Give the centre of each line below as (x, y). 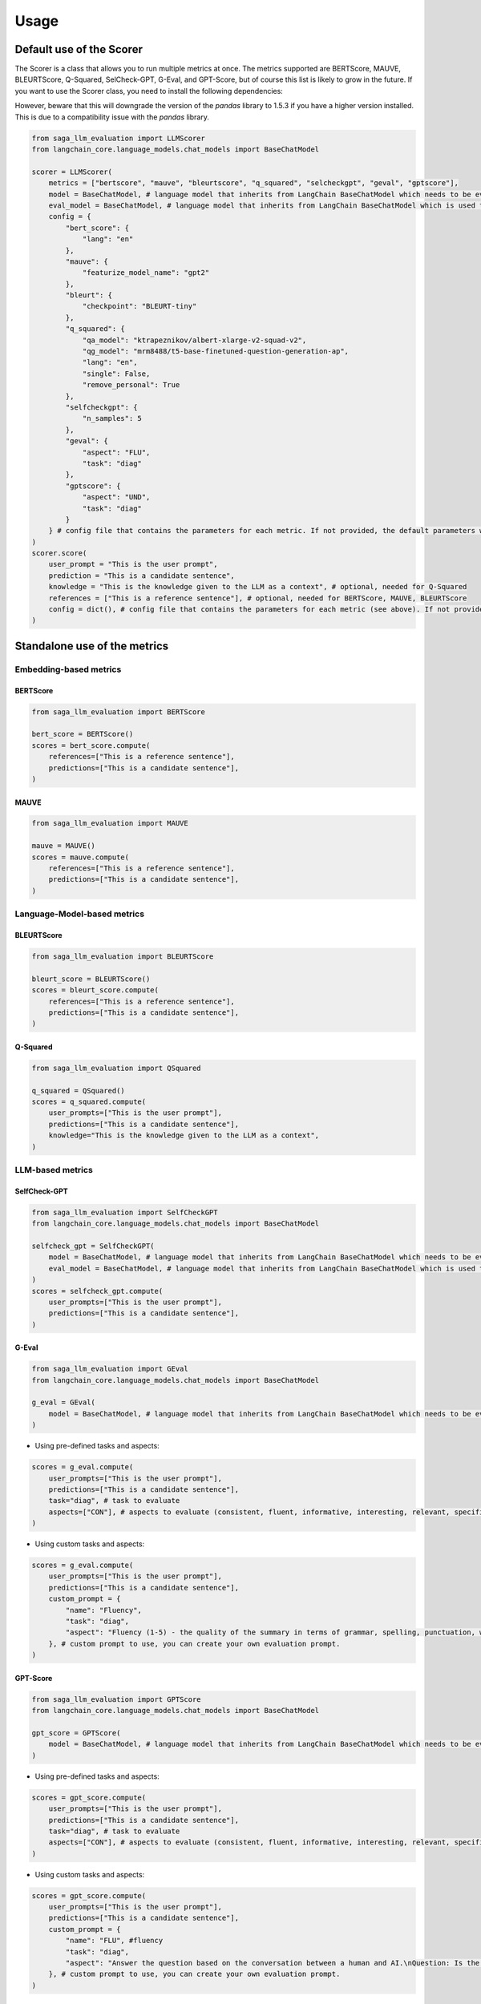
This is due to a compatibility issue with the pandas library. (112, 117)
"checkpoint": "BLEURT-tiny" (139, 306)
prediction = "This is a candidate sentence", (142, 576)
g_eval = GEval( (64, 1402)
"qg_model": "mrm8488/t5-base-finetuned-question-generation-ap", (215, 352)
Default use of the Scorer (79, 49)
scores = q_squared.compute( (89, 1102)
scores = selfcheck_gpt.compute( (97, 1291)
